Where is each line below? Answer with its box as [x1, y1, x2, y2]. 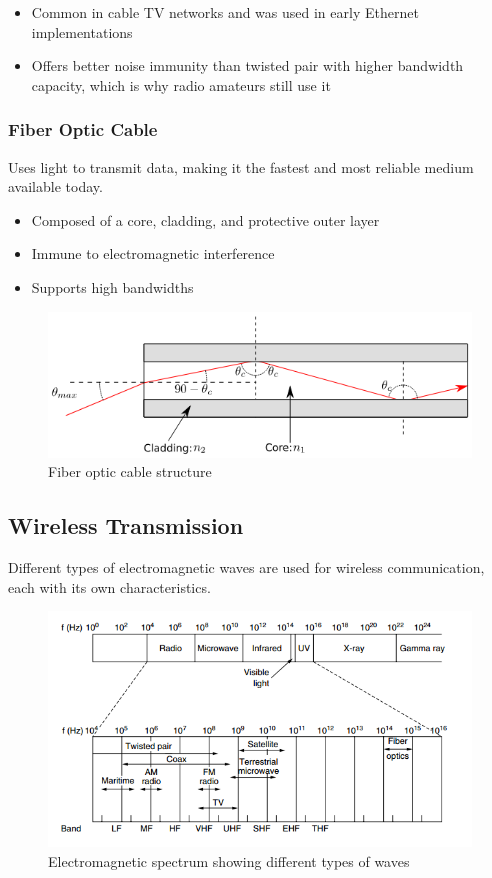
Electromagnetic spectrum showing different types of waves [48, 850, 410, 871]
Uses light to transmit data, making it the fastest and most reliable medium [8, 156, 474, 177]
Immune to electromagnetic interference [31, 243, 275, 264]
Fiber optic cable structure [48, 461, 212, 482]
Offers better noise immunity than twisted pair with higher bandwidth [31, 55, 464, 76]
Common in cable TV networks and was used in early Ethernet [31, 2, 419, 22]
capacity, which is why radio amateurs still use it [31, 74, 331, 95]
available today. [8, 176, 103, 197]
